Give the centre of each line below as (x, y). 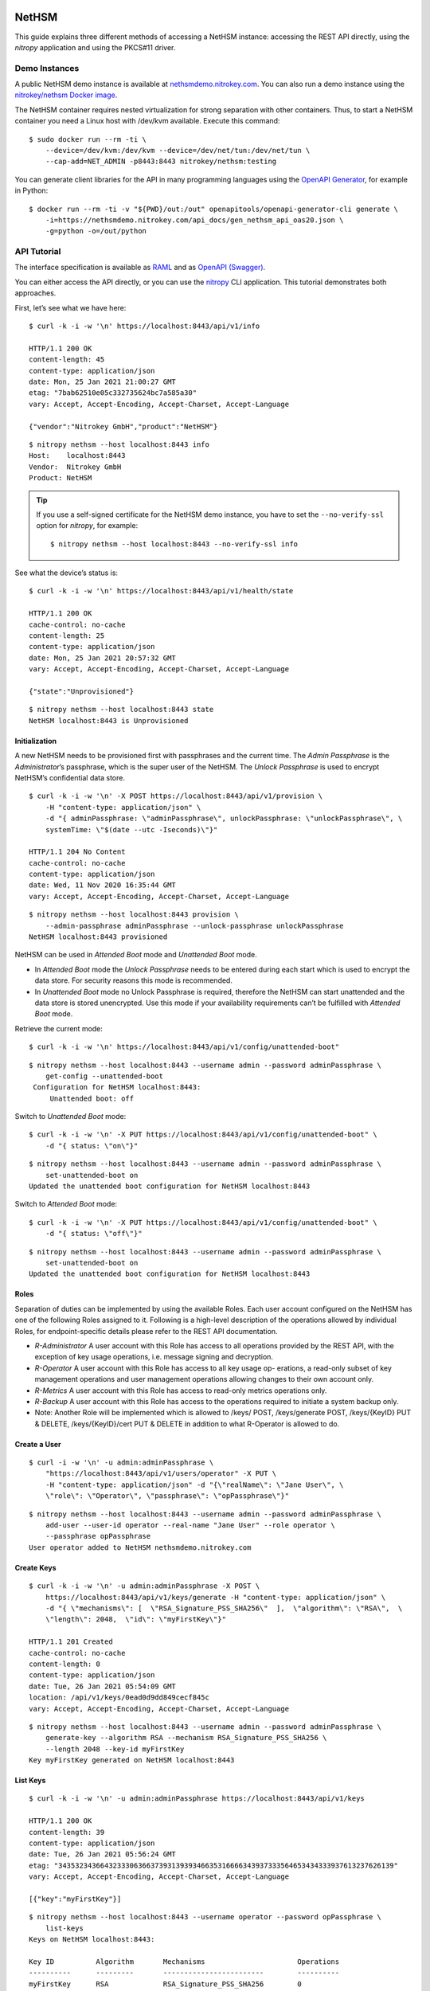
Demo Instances (47, 68)
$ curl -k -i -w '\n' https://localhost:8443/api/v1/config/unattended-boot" (184, 1047)
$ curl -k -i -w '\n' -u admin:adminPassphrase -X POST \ (145, 1586)
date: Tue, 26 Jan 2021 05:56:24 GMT (103, 1854)
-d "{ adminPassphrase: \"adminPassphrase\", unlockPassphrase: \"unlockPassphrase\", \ (224, 819)
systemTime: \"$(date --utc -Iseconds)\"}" (131, 829)
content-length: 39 (67, 1832)
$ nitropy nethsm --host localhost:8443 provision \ (134, 915)
